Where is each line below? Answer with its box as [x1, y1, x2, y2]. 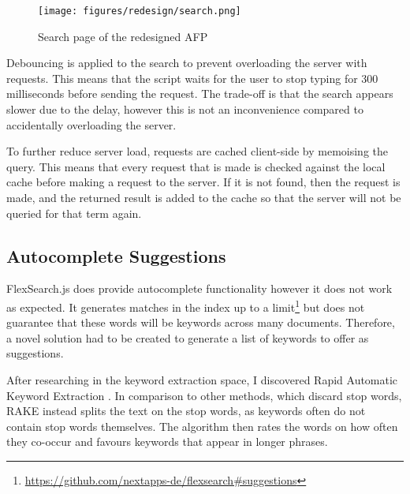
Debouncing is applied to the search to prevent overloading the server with [6, 54, 367, 71]
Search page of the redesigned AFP [38, 28, 208, 44]
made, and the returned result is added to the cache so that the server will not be [6, 189, 401, 205]
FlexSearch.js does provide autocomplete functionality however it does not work [6, 280, 393, 297]
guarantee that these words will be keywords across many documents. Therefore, [6, 314, 395, 331]
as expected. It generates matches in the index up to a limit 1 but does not [6, 296, 365, 315]
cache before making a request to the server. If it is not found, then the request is [6, 174, 401, 190]
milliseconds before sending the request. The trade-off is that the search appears [6, 85, 393, 102]
